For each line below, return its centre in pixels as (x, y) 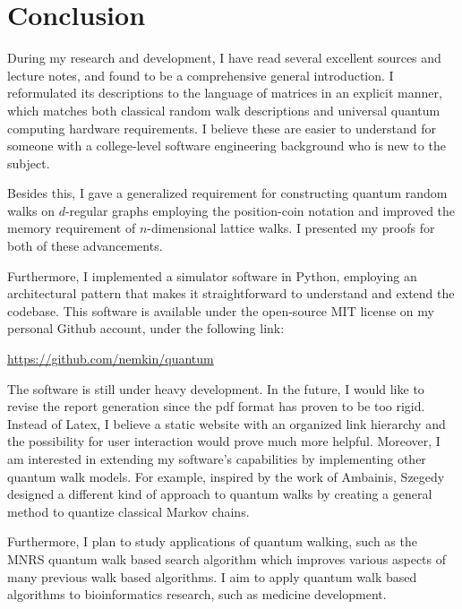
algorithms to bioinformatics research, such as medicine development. (197, 594)
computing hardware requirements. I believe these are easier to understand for (222, 128)
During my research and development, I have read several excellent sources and (224, 58)
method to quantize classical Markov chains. (128, 511)
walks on (31, 210)
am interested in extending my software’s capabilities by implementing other (217, 459)
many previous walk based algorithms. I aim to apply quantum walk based (212, 576)
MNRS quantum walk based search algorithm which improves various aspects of (227, 558)
